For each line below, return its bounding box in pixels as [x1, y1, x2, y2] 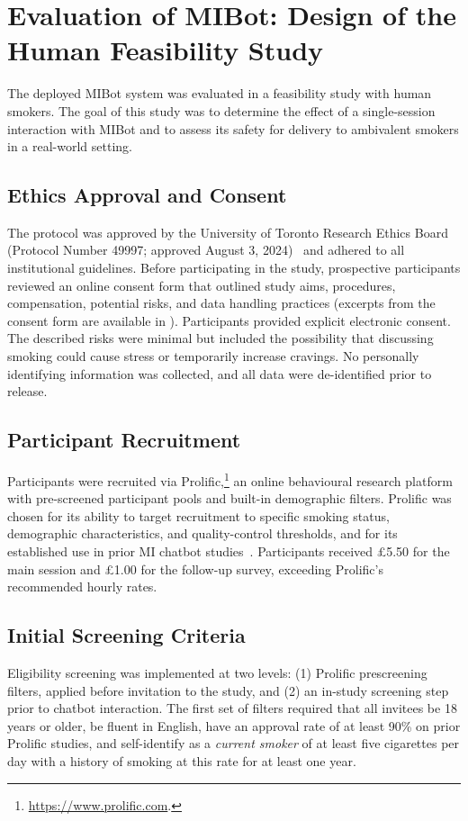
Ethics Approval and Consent [7, 181, 287, 209]
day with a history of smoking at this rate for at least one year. [7, 752, 356, 771]
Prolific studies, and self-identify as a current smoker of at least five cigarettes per [7, 734, 460, 753]
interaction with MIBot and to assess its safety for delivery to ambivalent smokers [7, 119, 459, 138]
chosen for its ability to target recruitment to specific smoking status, [7, 506, 390, 525]
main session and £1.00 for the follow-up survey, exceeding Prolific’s [7, 559, 383, 578]
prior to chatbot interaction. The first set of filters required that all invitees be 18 [7, 699, 457, 717]
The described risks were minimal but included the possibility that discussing [7, 329, 434, 347]
